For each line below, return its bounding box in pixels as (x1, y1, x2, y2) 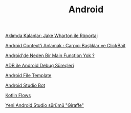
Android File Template (5, 72, 52, 79)
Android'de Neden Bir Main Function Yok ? (5, 52, 95, 59)
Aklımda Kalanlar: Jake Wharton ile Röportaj (5, 32, 98, 39)
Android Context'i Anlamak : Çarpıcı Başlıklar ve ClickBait (5, 43, 126, 49)
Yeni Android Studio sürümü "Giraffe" (5, 102, 84, 108)
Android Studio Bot (5, 82, 46, 88)
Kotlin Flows (5, 92, 31, 99)
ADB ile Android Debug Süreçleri (5, 63, 74, 69)
